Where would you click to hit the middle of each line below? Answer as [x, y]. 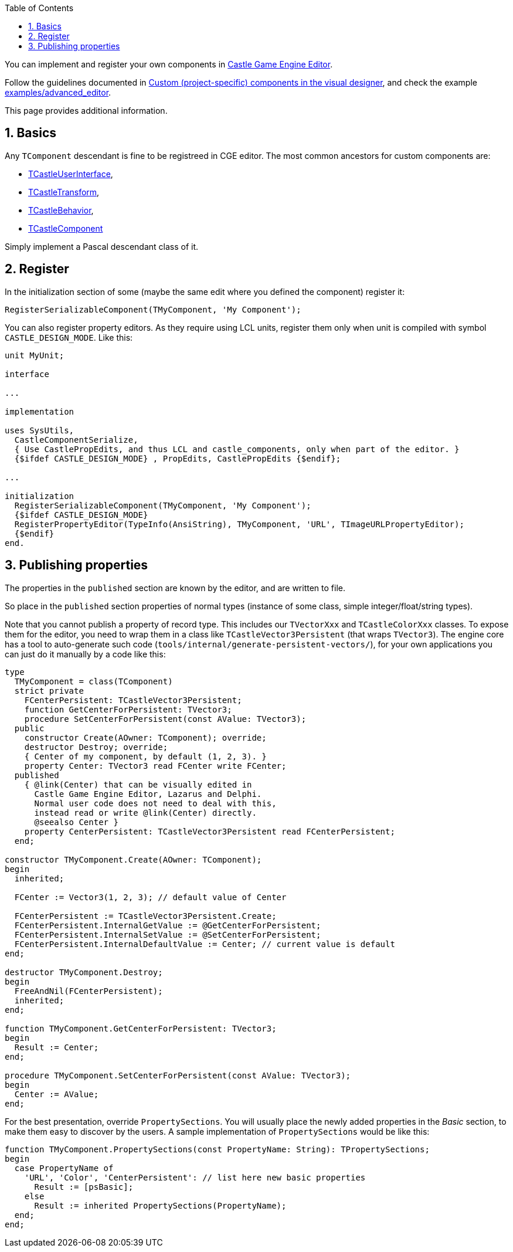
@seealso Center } [76, 822]
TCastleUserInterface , [71, 174]
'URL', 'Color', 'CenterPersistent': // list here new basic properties [195, 1177]
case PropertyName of [64, 1168]
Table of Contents [39, 8]
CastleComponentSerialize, [76, 440]
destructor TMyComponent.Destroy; [84, 972]
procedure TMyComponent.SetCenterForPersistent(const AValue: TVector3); [178, 1075]
